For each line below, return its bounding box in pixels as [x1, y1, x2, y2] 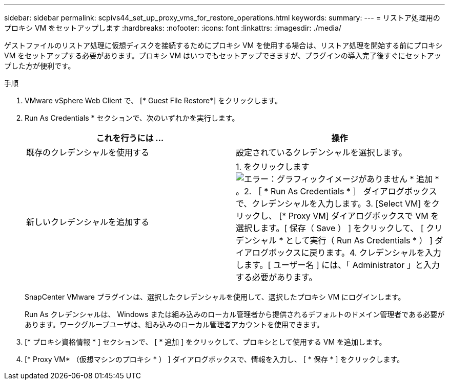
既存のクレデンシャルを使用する [26, 147, 150, 157]
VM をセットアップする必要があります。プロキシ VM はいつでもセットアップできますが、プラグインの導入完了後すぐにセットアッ [4, 51, 441, 60]
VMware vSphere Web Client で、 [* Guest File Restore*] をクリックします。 [25, 96, 282, 105]
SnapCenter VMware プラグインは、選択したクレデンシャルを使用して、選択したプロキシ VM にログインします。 [25, 292, 405, 301]
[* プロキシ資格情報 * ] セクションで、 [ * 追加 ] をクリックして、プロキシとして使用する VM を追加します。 [25, 337, 386, 346]
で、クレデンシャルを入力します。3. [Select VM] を [236, 198, 432, 209]
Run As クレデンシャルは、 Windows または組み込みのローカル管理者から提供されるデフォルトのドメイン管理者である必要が [25, 310, 445, 319]
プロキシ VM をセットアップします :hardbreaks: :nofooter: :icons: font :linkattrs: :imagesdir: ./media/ [4, 24, 341, 32]
